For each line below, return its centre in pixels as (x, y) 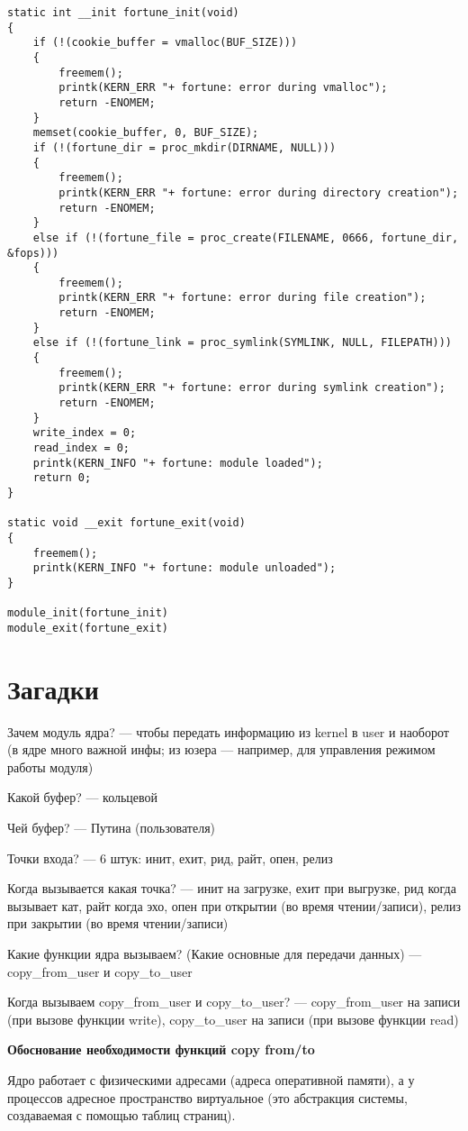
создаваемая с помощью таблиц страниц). (121, 1115)
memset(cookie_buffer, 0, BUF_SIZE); (146, 133)
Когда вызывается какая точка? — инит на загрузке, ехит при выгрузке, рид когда (232, 888)
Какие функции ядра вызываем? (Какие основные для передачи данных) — (215, 954)
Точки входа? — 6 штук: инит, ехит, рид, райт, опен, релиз (170, 857)
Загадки (53, 688)
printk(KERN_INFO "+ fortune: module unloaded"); (184, 568)
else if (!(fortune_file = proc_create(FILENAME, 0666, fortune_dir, (246, 237)
